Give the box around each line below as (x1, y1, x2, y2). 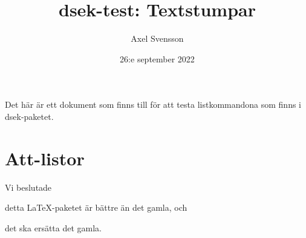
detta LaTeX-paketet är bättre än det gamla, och (5, 201, 187, 214)
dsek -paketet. (5, 110, 54, 122)
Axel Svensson (131, 32, 184, 45)
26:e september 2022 (120, 52, 195, 65)
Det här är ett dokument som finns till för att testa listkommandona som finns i (5, 98, 301, 111)
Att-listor (5, 145, 85, 170)
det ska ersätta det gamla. (5, 221, 102, 234)
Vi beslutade (5, 180, 52, 193)
